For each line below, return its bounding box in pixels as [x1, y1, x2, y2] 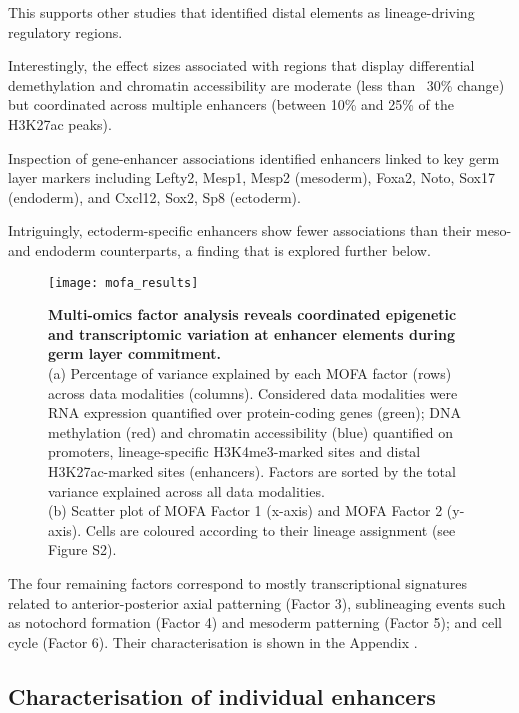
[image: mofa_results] [48, 275, 199, 290]
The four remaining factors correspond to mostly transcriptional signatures [8, 572, 467, 593]
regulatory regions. [8, 21, 123, 42]
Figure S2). [48, 539, 117, 560]
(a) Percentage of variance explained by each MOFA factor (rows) [48, 362, 452, 383]
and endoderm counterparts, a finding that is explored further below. [8, 239, 431, 260]
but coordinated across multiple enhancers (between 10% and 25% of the [8, 94, 454, 115]
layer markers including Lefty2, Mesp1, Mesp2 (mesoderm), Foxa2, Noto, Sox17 [8, 167, 495, 188]
